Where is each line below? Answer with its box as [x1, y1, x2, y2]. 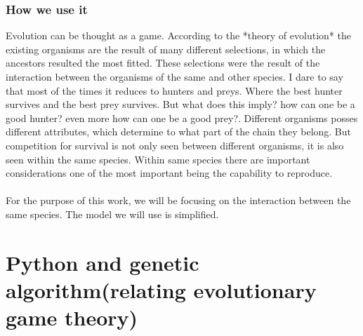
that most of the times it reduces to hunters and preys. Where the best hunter [6, 83, 343, 98]
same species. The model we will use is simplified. [6, 206, 219, 221]
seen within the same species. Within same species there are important [6, 152, 310, 166]
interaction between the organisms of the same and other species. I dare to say [6, 69, 343, 83]
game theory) [6, 303, 138, 332]
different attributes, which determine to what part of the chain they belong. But [6, 124, 352, 139]
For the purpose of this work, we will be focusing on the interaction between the [6, 193, 351, 208]
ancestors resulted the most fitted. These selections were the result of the [6, 55, 320, 70]
